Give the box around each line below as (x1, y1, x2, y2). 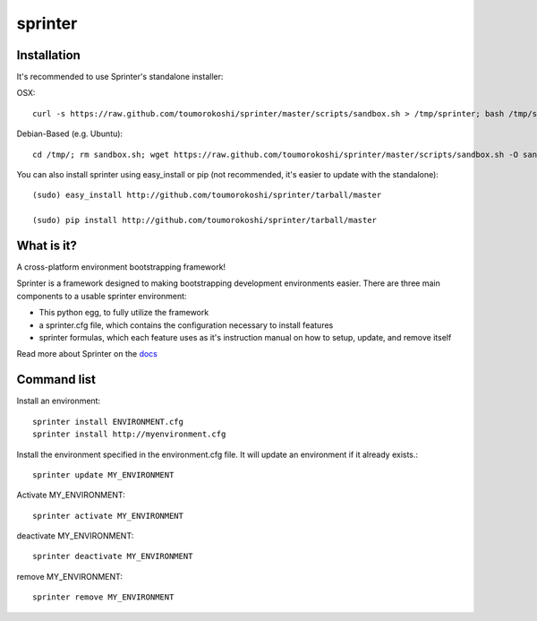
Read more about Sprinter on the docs (16, 349, 158, 359)
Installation (16, 47, 81, 63)
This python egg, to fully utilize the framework (38, 307, 209, 318)
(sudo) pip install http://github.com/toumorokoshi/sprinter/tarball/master (32, 215, 378, 226)
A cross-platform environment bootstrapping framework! (16, 262, 226, 272)
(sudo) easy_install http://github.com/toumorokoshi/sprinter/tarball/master (32, 190, 382, 201)
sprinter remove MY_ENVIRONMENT (32, 592, 175, 602)
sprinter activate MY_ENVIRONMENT (32, 511, 183, 521)
